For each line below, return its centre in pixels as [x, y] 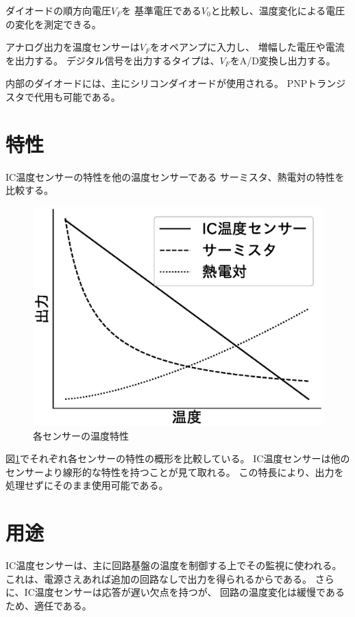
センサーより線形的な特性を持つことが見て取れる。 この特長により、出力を [175, 471]
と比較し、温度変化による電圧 [278, 10]
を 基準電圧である [161, 10]
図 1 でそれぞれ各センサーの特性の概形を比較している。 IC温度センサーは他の [178, 458]
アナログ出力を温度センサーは [73, 47]
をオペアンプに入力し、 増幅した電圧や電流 [247, 47]
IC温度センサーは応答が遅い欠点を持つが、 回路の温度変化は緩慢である [184, 592]
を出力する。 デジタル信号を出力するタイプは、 [113, 60]
